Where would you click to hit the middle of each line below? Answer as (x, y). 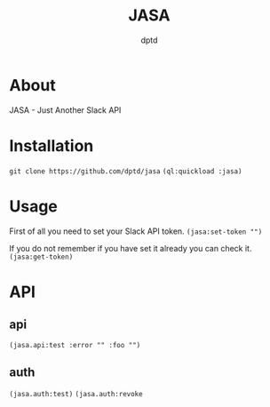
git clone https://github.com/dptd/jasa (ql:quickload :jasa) (126, 171)
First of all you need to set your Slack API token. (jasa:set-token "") (136, 231)
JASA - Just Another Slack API (65, 110)
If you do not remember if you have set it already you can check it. (131, 248)
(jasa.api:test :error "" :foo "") (75, 345)
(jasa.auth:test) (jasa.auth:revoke (76, 395)
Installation (52, 145)
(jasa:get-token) (41, 257)
